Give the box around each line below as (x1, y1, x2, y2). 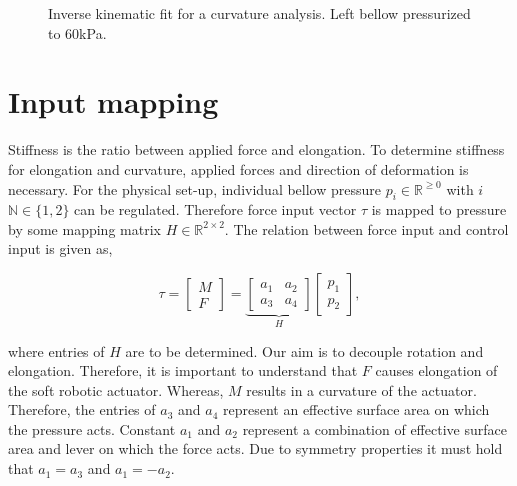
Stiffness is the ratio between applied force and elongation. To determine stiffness (8, 139, 505, 160)
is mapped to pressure (371, 199, 507, 220)
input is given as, (8, 238, 113, 259)
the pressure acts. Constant (8, 418, 176, 439)
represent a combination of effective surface (242, 418, 507, 439)
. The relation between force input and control (224, 218, 509, 239)
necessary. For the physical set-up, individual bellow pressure (8, 178, 382, 199)
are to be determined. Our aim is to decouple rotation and (125, 340, 484, 361)
